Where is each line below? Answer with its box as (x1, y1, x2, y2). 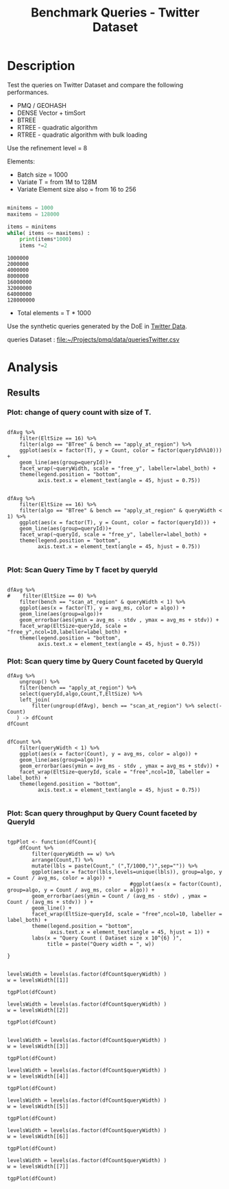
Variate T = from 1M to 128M (16, 177, 97, 186)
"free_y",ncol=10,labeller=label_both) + (7, 629, 128, 636)
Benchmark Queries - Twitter (30, 5, 200, 21)
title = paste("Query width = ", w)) (47, 940, 155, 947)
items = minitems (7, 223, 57, 230)
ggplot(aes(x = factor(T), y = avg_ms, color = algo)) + (19, 604, 186, 612)
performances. (7, 88, 49, 96)
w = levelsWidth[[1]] (7, 977, 69, 984)
